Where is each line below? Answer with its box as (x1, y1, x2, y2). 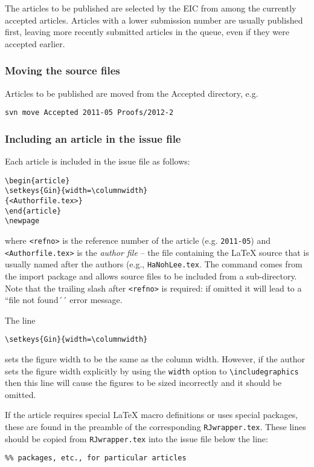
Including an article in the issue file (5, 131, 181, 146)
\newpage (5, 217, 40, 226)
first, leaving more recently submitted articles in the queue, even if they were (5, 25, 289, 38)
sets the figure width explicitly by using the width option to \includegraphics (5, 364, 299, 377)
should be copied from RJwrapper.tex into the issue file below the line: (5, 432, 268, 445)
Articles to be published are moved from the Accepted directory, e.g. (5, 87, 258, 99)
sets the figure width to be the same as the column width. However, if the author (5, 353, 305, 365)
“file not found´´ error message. (5, 293, 123, 306)
